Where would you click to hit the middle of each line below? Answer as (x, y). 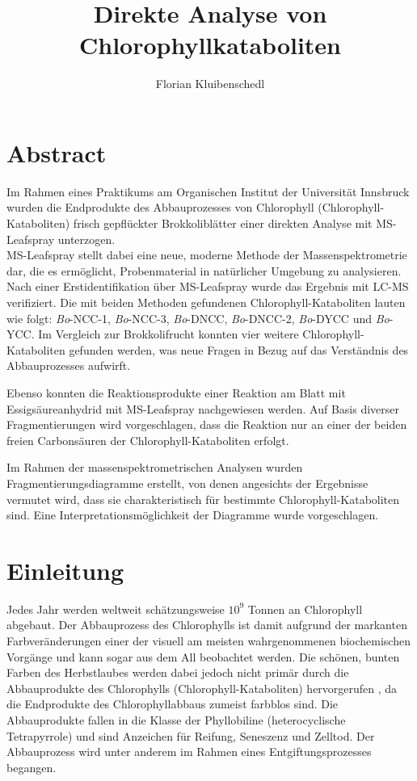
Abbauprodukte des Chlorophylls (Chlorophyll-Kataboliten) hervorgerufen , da (202, 688)
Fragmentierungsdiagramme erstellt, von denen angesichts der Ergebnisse (187, 483)
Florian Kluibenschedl (210, 84)
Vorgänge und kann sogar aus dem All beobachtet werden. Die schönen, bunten (203, 656)
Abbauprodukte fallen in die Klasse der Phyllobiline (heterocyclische (176, 720)
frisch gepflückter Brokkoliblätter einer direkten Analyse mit (223, 223)
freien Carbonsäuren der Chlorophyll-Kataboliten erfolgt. (148, 440)
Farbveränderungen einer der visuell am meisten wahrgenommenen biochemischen (208, 641)
